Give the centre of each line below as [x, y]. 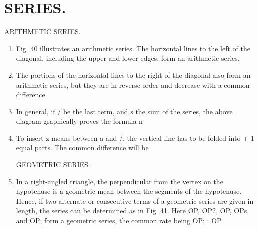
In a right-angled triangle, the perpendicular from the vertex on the [119, 181]
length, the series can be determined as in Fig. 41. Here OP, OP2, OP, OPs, [133, 211]
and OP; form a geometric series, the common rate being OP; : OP [119, 221]
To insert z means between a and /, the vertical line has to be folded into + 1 [135, 138]
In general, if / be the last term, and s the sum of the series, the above [124, 111]
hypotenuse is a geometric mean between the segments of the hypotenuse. [129, 191]
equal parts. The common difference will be [82, 148]
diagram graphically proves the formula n [79, 121]
